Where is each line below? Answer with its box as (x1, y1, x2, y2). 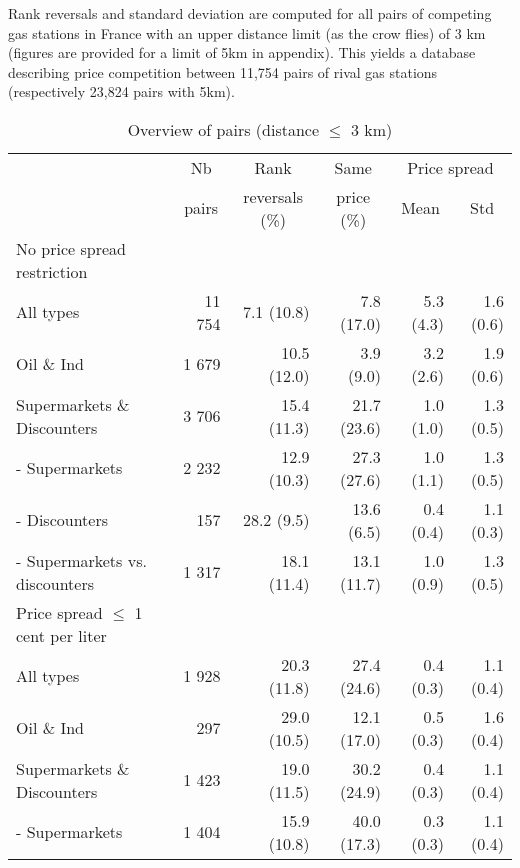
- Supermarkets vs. (16, 548, 147, 572)
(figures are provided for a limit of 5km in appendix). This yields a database (8, 42, 476, 63)
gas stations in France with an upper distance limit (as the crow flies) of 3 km (8, 22, 486, 43)
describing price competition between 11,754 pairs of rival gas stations (8, 61, 438, 82)
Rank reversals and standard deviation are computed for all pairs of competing (8, 3, 492, 23)
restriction (16, 259, 88, 283)
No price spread (16, 236, 126, 260)
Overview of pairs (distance (127, 117, 320, 141)
